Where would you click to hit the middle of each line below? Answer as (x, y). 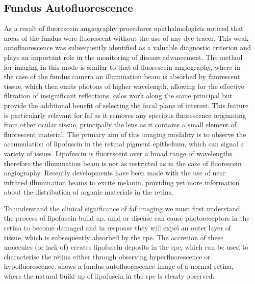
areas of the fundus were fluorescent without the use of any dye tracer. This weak (126, 38)
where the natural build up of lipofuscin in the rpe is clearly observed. (109, 276)
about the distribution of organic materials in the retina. (89, 192)
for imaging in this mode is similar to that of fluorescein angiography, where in (122, 67)
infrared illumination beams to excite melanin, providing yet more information (122, 182)
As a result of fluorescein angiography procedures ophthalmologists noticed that (124, 28)
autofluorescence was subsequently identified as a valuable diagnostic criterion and (127, 47)
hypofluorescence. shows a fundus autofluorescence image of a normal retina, (119, 266)
